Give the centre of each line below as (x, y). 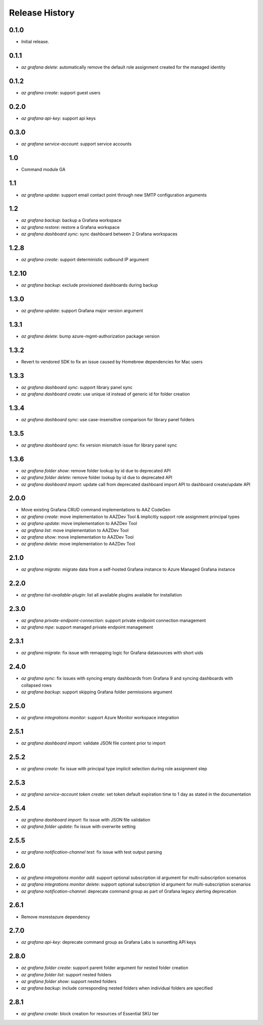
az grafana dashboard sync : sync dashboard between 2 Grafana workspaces (99, 234)
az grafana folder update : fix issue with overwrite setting (78, 826)
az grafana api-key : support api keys (58, 118)
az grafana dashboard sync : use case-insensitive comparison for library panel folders (108, 419)
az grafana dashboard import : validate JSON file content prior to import (93, 743)
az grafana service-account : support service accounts (76, 144)
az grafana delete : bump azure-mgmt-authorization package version (90, 336)
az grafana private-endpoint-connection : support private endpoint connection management (114, 620)
